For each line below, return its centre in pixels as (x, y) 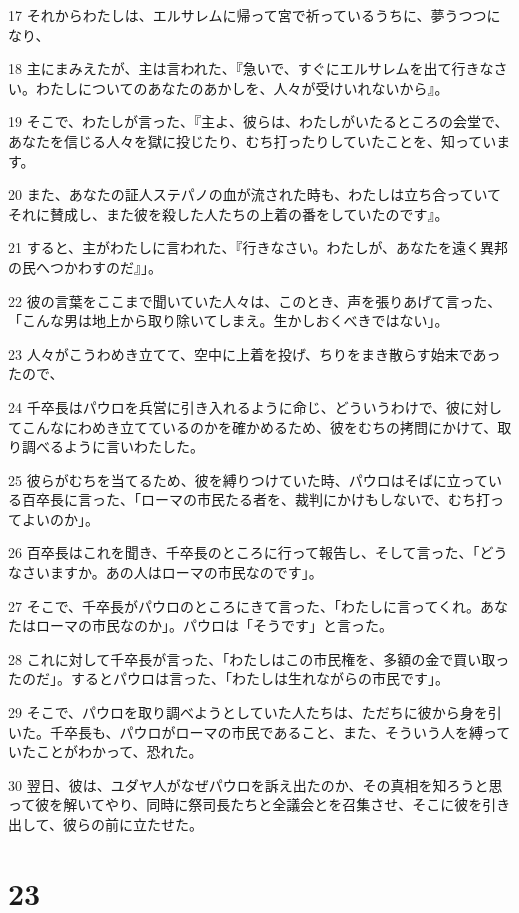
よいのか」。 (60, 518)
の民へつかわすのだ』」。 (85, 266)
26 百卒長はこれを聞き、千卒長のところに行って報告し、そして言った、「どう (258, 552)
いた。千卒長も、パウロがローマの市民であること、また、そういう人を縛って (259, 731)
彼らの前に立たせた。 (132, 824)
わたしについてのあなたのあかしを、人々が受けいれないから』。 (242, 87)
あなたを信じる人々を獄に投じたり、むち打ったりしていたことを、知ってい (252, 140)
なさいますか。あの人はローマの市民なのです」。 (165, 572)
